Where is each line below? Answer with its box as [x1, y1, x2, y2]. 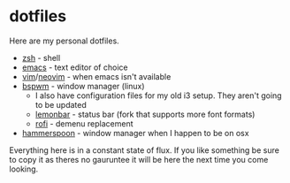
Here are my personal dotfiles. [9, 35, 119, 46]
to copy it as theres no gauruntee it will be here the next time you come [9, 154, 269, 164]
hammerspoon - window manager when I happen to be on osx [21, 127, 249, 138]
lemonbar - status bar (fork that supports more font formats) [34, 109, 256, 119]
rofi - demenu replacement [34, 118, 134, 129]
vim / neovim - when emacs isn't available [21, 71, 172, 81]
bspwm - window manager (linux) [21, 80, 145, 91]
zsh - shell [21, 52, 61, 63]
